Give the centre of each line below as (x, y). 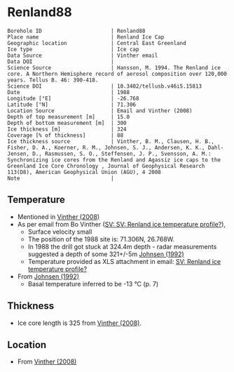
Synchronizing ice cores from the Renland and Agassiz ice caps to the (114, 160)
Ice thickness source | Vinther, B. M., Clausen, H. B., (111, 141)
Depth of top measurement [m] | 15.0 (69, 117)
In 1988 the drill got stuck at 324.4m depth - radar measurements (122, 246)
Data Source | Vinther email (83, 55)
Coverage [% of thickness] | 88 (66, 135)
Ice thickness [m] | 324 (67, 129)
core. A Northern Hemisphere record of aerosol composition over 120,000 (117, 74)
